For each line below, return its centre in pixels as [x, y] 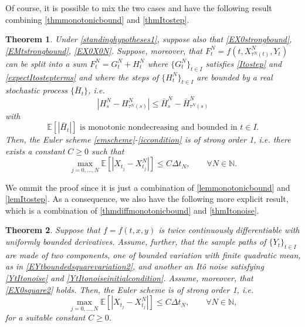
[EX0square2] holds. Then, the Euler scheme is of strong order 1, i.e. [130, 289]
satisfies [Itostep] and [244, 63]
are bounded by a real [235, 77]
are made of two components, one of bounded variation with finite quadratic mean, [153, 254]
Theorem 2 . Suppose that [53, 230]
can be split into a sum [46, 63]
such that [108, 151]
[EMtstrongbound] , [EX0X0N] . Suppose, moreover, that [104, 50]
